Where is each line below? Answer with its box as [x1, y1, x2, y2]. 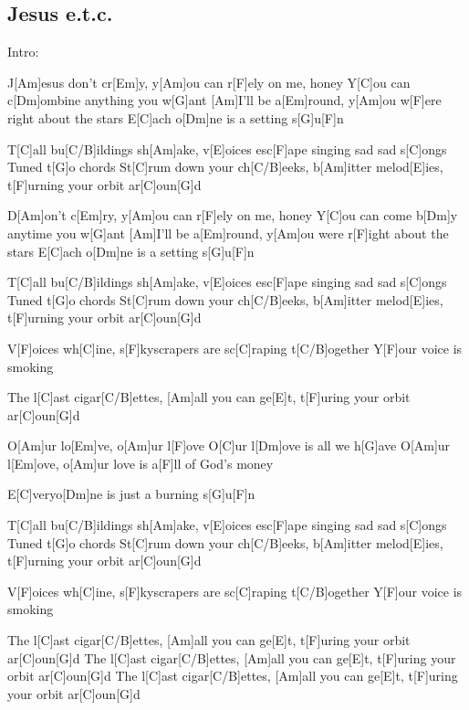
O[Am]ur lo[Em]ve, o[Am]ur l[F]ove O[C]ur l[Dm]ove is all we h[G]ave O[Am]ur [7, 436, 451, 455]
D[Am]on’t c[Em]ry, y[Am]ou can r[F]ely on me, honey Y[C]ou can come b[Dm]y [7, 206, 458, 225]
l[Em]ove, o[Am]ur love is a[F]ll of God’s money [7, 453, 274, 472]
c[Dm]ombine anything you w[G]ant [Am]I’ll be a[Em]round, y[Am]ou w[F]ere [7, 90, 442, 110]
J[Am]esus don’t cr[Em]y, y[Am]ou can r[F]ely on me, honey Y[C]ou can [7, 72, 411, 91]
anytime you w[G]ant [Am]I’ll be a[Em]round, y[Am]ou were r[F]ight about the [7, 223, 449, 242]
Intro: [7, 42, 39, 61]
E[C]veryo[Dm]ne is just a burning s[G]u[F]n [7, 484, 255, 503]
